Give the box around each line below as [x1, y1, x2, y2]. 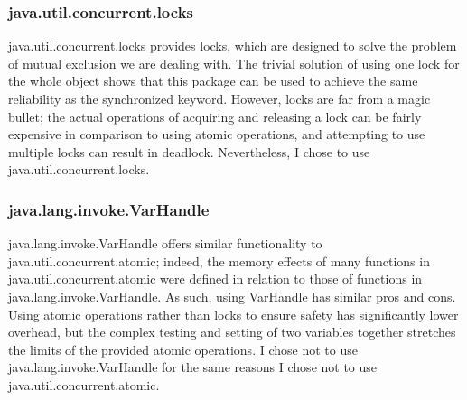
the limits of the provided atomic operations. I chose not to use [8, 340, 358, 358]
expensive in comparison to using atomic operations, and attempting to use [8, 125, 425, 144]
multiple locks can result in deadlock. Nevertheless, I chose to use [8, 142, 370, 161]
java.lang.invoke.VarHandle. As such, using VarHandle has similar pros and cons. [8, 286, 456, 305]
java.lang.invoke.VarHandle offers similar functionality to [8, 234, 322, 253]
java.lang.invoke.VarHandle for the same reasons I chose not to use [8, 358, 378, 377]
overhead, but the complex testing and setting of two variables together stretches [8, 322, 456, 341]
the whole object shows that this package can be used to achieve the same [8, 71, 418, 90]
